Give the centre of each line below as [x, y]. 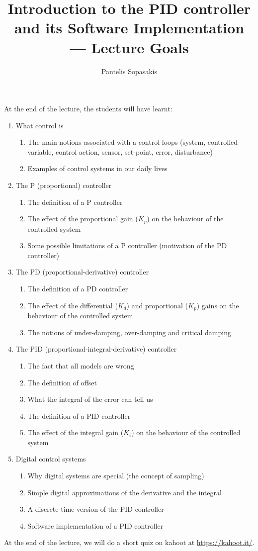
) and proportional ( [157, 305]
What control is [40, 125]
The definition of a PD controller [78, 289]
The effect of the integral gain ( [76, 432]
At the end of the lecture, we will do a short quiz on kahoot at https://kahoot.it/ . [129, 542]
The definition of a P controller [75, 202]
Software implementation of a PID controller [95, 525]
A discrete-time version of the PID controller [96, 509]
